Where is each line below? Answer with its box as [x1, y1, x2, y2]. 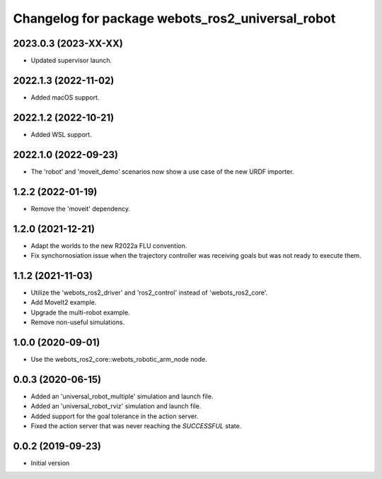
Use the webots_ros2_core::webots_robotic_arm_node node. [30, 355, 208, 363]
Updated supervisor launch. [30, 57, 112, 65]
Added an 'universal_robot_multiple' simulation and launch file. [30, 392, 214, 401]
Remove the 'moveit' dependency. [30, 204, 131, 213]
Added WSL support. [30, 130, 92, 138]
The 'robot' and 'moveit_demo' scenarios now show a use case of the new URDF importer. [30, 167, 294, 176]
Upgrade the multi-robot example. [30, 308, 130, 317]
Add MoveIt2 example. [30, 298, 97, 307]
